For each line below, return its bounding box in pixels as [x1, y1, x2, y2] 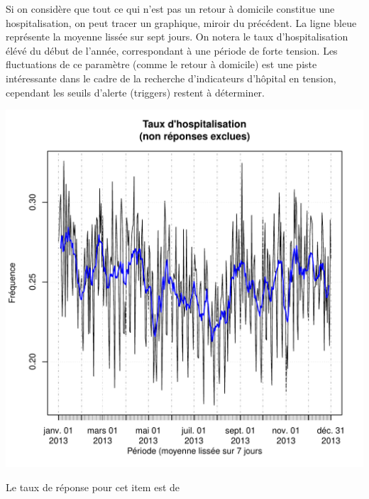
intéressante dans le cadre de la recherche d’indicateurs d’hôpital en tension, [6, 70, 336, 85]
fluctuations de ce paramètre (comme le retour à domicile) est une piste [6, 57, 317, 72]
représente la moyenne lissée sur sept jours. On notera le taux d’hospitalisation [6, 29, 348, 44]
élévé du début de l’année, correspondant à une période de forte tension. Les [6, 43, 338, 57]
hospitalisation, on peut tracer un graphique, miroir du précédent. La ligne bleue [6, 15, 357, 30]
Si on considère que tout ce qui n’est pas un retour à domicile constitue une [6, 1, 335, 16]
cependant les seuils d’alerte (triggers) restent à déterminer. [6, 84, 265, 99]
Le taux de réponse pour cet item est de [6, 479, 180, 494]
